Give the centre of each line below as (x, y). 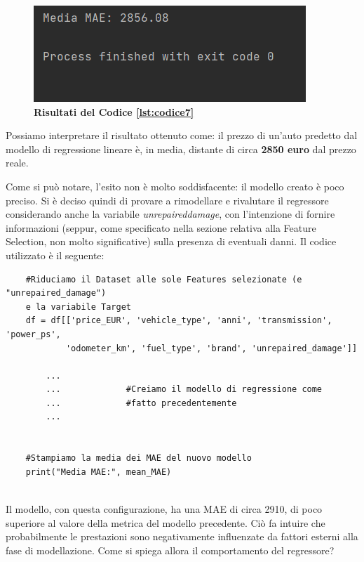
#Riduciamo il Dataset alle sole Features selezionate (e (164, 279)
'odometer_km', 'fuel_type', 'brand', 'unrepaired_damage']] (211, 348)
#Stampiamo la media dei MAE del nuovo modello (139, 458)
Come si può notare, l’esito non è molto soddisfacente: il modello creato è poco (175, 186)
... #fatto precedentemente (141, 403)
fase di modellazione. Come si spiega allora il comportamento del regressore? (170, 550)
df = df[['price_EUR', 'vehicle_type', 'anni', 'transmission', (179, 321)
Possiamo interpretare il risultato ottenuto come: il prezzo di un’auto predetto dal (182, 135)
